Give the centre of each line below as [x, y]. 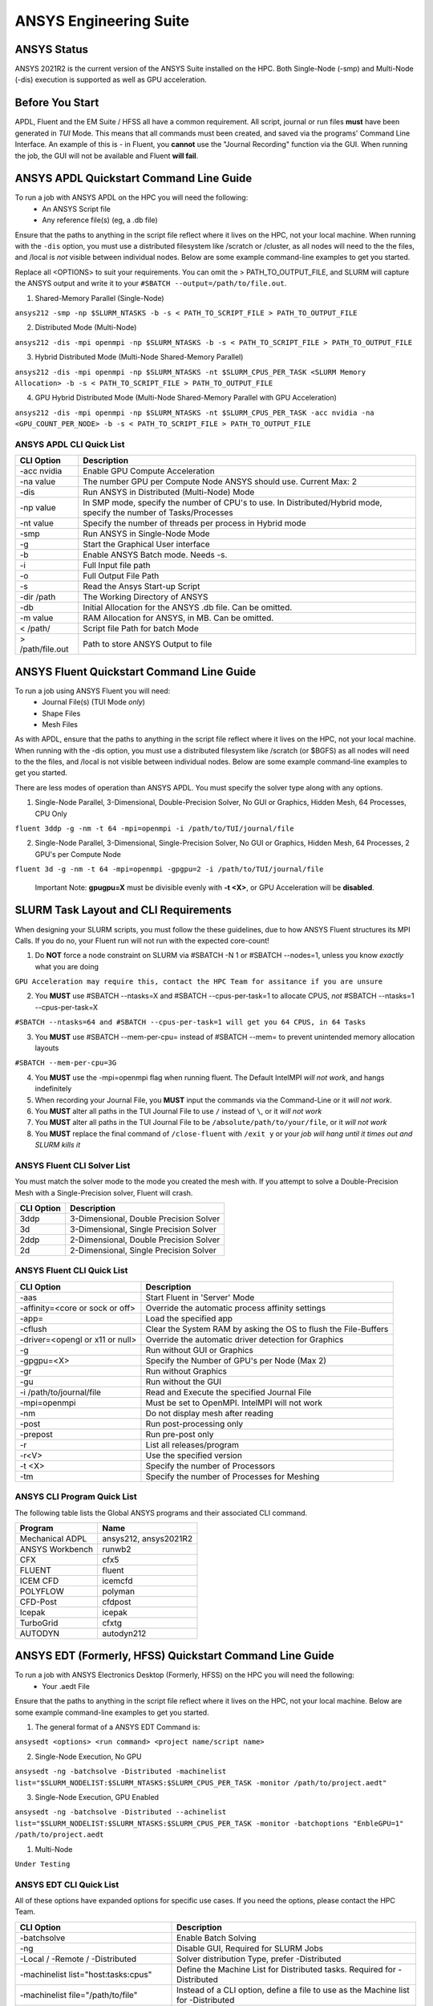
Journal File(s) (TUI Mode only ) [94, 702]
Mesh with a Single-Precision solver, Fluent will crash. [104, 1192]
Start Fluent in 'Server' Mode [200, 1297]
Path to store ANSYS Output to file [148, 644]
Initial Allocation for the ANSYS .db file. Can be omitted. [188, 607]
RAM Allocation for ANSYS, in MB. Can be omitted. [178, 618]
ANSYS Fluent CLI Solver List [73, 1165]
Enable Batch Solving [216, 1938]
